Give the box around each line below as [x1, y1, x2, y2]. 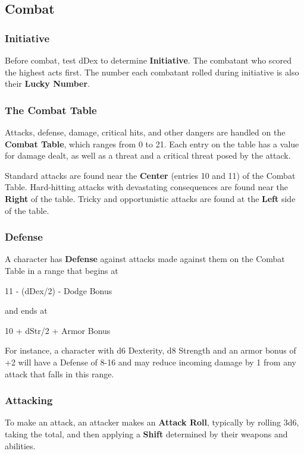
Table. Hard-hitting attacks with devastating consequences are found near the [5, 181, 289, 193]
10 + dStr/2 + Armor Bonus [5, 324, 111, 336]
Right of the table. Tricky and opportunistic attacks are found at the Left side [5, 192, 296, 204]
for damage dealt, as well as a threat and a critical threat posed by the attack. [5, 149, 291, 162]
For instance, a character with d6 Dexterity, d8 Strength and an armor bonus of [5, 344, 296, 357]
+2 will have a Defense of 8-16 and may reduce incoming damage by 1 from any [5, 355, 296, 368]
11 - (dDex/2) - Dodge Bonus [5, 284, 112, 297]
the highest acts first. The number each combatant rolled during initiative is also [5, 65, 299, 78]
